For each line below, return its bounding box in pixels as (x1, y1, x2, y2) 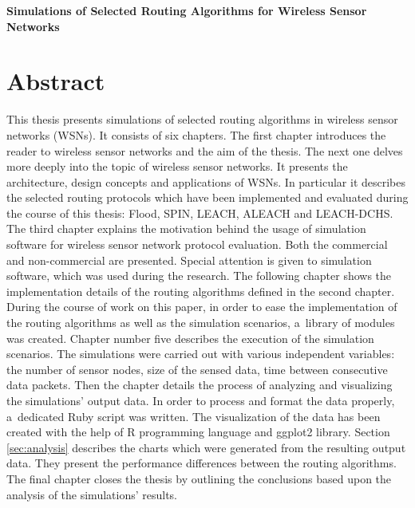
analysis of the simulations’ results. (6, 486, 178, 502)
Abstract (6, 65, 105, 97)
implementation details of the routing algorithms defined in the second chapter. (6, 282, 395, 299)
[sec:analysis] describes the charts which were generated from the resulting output (6, 439, 406, 455)
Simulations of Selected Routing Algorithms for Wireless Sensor (6, 2, 367, 18)
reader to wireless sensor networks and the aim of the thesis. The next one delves (6, 142, 403, 159)
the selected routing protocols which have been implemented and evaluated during (6, 189, 409, 206)
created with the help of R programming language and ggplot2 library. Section (6, 423, 390, 440)
